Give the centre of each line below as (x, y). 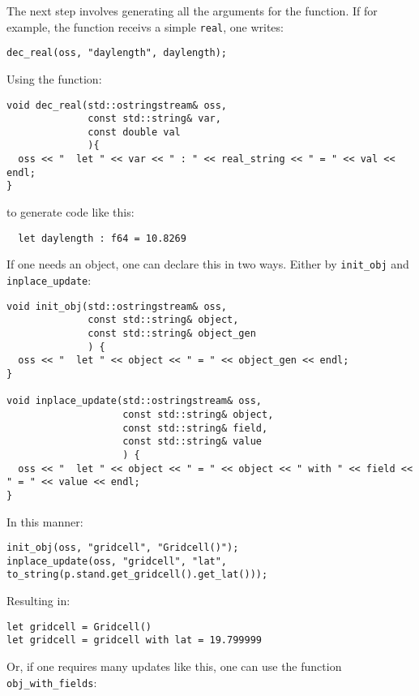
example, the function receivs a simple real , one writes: (145, 26)
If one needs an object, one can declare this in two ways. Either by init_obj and (208, 264)
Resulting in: (38, 601)
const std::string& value (192, 442)
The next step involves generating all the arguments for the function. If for (192, 11)
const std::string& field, (195, 428)
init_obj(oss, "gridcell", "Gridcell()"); (123, 548)
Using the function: (54, 78)
